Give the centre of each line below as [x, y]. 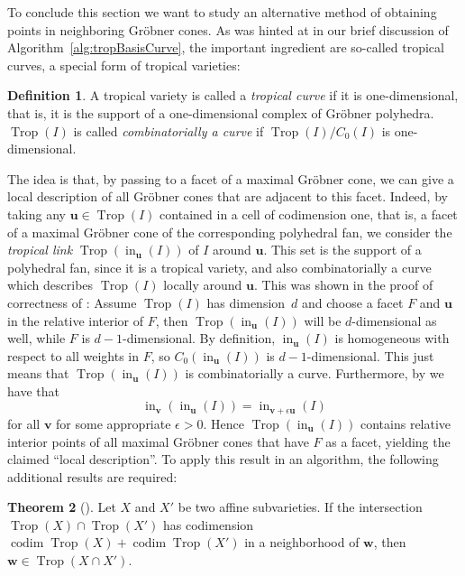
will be [323, 320]
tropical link [40, 250]
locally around [203, 285]
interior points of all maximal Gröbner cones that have [158, 441]
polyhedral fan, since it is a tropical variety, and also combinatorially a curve [219, 267]
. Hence [223, 423]
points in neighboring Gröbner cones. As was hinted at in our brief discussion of [228, 29]
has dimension [246, 302]
